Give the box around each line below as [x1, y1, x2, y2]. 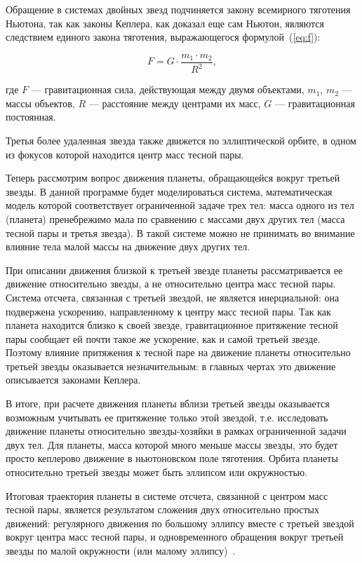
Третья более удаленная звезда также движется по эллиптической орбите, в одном [6, 133, 356, 147]
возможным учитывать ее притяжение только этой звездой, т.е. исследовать [6, 409, 328, 424]
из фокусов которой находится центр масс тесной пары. [6, 147, 244, 161]
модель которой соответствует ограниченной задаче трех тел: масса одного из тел [6, 198, 354, 212]
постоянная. [6, 109, 56, 124]
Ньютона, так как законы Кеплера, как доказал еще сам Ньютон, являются [6, 15, 325, 30]
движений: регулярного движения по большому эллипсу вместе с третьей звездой [6, 515, 354, 530]
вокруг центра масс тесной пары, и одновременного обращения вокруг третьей [6, 529, 344, 544]
